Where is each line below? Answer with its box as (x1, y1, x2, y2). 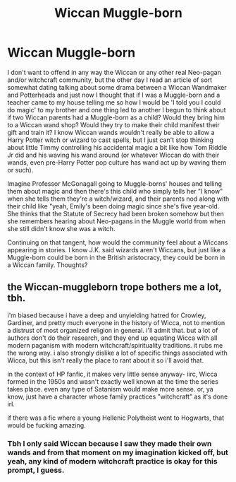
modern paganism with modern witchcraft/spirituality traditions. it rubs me (7, 341, 223, 349)
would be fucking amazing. (7, 421, 86, 429)
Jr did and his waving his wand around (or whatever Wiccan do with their (7, 151, 220, 159)
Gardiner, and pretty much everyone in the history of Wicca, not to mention (7, 318, 225, 327)
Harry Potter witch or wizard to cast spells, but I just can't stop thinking (7, 136, 213, 144)
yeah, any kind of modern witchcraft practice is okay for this (7, 456, 218, 466)
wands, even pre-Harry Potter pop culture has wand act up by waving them (7, 158, 227, 167)
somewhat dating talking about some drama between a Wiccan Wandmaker (7, 83, 227, 91)
